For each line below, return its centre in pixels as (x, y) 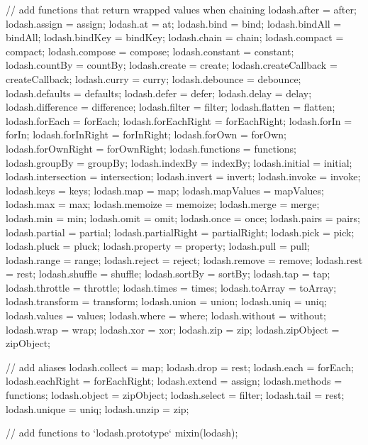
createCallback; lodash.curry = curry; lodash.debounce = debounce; (154, 78)
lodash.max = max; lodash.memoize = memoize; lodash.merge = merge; (163, 204)
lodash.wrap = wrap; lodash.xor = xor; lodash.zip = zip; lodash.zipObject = (173, 329)
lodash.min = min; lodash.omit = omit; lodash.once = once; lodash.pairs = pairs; (183, 218)
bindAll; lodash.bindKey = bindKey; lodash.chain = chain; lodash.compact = (175, 37)
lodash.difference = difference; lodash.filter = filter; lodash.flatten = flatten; (171, 107)
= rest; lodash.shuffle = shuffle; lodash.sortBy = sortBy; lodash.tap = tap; (168, 274)
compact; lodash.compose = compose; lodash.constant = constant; (150, 51)
